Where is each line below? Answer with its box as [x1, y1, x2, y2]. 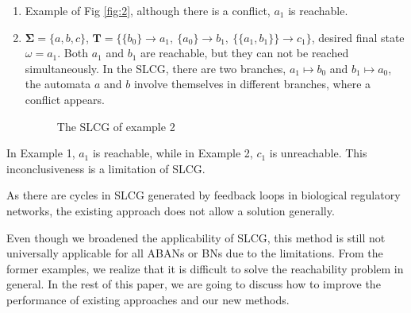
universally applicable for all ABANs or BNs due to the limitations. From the [6, 245, 383, 261]
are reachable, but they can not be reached [140, 44, 349, 61]
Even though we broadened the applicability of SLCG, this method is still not [6, 229, 386, 245]
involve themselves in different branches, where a [133, 75, 371, 92]
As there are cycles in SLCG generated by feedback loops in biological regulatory [6, 187, 401, 203]
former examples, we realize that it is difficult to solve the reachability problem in [6, 260, 404, 276]
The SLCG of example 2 [56, 118, 175, 134]
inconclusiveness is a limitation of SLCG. [6, 160, 205, 176]
